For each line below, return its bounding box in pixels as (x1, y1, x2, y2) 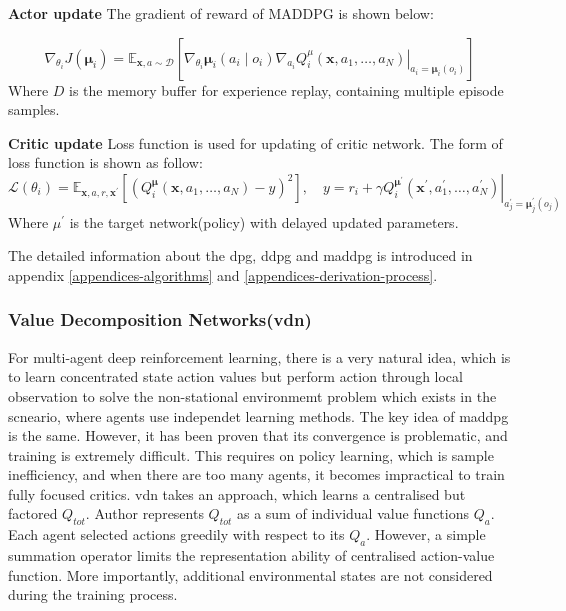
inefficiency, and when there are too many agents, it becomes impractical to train (8, 464, 505, 485)
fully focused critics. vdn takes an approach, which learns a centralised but (8, 483, 466, 504)
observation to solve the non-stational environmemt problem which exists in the (8, 385, 497, 406)
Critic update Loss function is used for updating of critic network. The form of (8, 132, 503, 153)
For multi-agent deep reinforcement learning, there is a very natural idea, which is (8, 346, 511, 367)
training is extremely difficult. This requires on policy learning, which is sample (8, 444, 494, 465)
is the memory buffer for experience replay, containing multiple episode (69, 79, 504, 100)
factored (8, 503, 58, 524)
